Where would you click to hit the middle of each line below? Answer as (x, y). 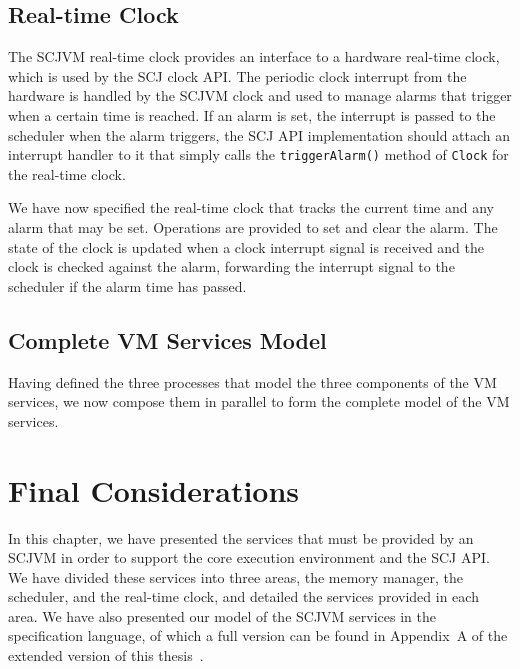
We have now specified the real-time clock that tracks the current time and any (251, 207)
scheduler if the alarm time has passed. (127, 285)
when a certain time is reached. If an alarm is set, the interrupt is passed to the (252, 114)
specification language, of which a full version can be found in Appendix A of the (258, 635)
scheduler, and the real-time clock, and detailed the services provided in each (243, 596)
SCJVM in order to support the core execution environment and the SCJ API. (249, 557)
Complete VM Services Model (167, 339)
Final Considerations (154, 489)
